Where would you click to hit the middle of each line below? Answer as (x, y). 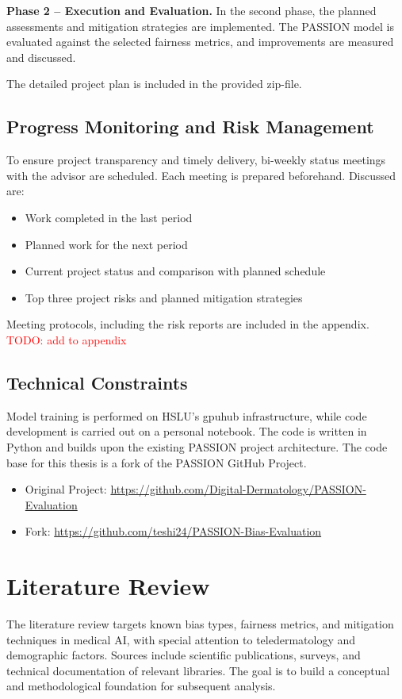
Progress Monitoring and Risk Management (190, 127)
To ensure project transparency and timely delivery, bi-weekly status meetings (196, 160)
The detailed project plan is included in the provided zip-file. (154, 84)
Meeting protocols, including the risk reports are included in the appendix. (188, 324)
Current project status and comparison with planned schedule (175, 271)
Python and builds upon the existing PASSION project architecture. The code (197, 446)
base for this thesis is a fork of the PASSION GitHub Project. (157, 462)
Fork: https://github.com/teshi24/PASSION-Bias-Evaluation (173, 531)
